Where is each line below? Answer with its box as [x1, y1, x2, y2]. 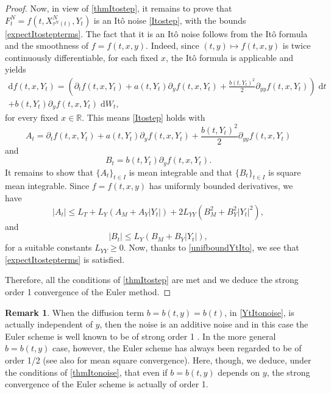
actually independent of [5, 318, 93, 331]
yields [5, 63, 26, 76]
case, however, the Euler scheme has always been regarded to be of [52, 342, 302, 354]
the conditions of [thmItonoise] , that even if [5, 365, 168, 378]
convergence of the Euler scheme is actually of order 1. [5, 378, 208, 390]
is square [268, 165, 301, 178]
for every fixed [5, 111, 59, 124]
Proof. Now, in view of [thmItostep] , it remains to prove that [5, 2, 232, 14]
